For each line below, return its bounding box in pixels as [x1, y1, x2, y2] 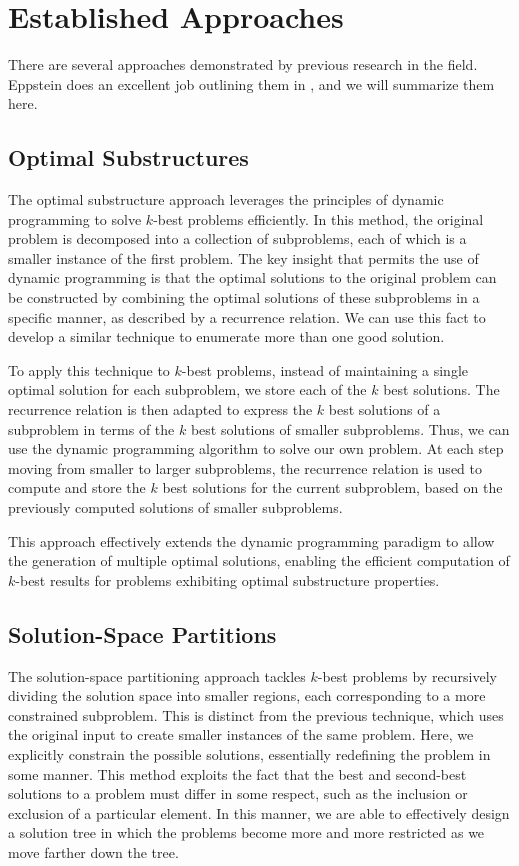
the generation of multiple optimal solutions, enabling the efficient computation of [8, 550, 510, 571]
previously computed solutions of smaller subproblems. [8, 497, 343, 518]
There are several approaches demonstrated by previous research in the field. [8, 54, 478, 75]
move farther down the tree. [8, 841, 179, 862]
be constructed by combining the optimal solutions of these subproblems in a [8, 287, 480, 308]
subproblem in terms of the [8, 418, 175, 439]
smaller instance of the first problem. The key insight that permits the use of [8, 247, 479, 268]
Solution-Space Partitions [8, 618, 277, 649]
